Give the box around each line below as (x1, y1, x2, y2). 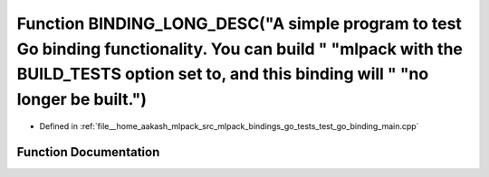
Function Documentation (16, 144, 160, 160)
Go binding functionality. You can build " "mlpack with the (16, 39, 464, 59)
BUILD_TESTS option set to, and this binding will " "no (16, 64, 429, 85)
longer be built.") (16, 89, 148, 110)
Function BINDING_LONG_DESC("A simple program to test (16, 14, 462, 33)
